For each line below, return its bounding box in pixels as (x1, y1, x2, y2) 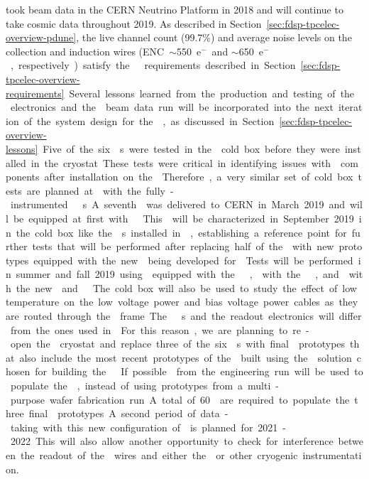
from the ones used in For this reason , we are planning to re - (10, 322, 309, 337)
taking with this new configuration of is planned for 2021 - (10, 419, 287, 434)
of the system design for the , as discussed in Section (23, 113, 275, 128)
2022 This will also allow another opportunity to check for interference (10, 434, 334, 448)
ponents (6, 169, 40, 184)
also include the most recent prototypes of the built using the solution (19, 350, 352, 365)
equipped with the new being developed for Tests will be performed (33, 252, 353, 267)
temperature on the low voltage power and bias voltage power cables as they (6, 294, 358, 309)
